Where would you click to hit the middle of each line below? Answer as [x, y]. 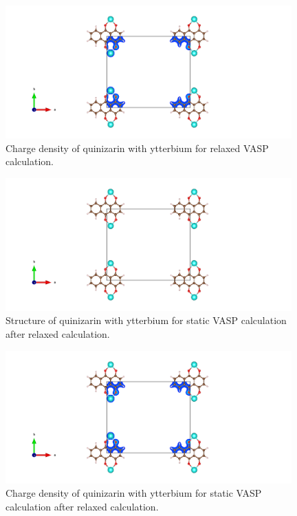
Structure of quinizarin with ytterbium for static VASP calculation [146, 320]
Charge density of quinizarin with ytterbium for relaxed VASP [137, 148]
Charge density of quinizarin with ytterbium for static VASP [134, 493]
